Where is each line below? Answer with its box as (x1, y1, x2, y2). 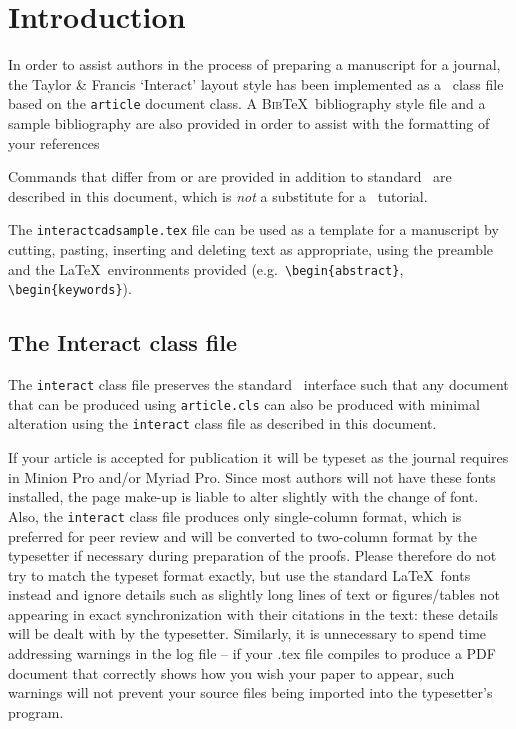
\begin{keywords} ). (8, 278, 132, 299)
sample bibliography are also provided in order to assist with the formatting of (8, 112, 490, 133)
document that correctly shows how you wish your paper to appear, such (8, 662, 455, 683)
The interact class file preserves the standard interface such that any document (8, 374, 509, 395)
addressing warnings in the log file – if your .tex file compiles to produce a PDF (8, 643, 496, 664)
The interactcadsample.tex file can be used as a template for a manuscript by (8, 219, 499, 240)
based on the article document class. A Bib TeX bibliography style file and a (8, 93, 486, 114)
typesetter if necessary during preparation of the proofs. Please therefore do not (8, 545, 497, 566)
